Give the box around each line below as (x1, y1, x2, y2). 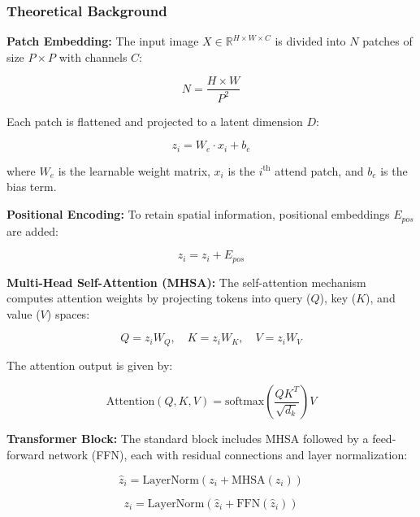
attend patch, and (275, 162, 364, 179)
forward (6, 445, 45, 463)
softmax (224, 396, 265, 408)
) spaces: (46, 305, 90, 322)
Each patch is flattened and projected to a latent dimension (6, 112, 303, 129)
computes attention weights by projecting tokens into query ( (6, 289, 311, 306)
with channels (58, 48, 128, 65)
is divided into (275, 33, 346, 50)
